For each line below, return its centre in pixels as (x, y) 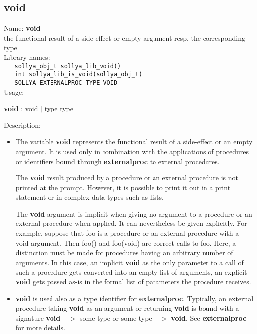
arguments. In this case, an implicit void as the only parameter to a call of (129, 262)
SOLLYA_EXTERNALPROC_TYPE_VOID (66, 83)
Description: (22, 125)
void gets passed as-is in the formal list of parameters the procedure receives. (133, 282)
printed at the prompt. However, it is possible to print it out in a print (123, 187)
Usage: (14, 91)
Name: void (22, 28)
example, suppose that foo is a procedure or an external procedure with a (127, 233)
